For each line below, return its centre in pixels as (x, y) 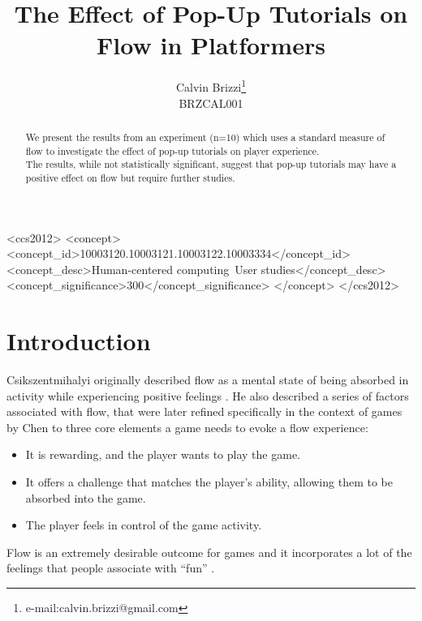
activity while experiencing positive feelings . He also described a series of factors (208, 395)
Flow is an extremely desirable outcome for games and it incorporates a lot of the (209, 552)
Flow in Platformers (211, 45)
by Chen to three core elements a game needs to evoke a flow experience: (187, 427)
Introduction (79, 341)
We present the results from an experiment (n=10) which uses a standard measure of (205, 137)
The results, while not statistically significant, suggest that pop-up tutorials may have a (211, 164)
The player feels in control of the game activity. (144, 525)
